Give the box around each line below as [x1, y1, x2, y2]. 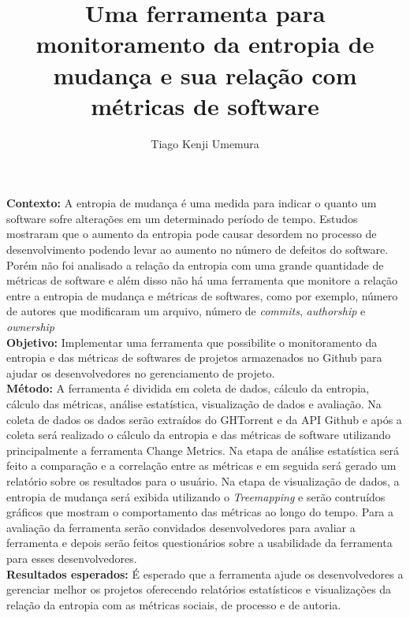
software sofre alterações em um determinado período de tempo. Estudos [6, 210, 358, 226]
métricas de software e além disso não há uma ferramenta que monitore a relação [6, 272, 397, 289]
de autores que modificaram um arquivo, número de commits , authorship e [6, 303, 366, 319]
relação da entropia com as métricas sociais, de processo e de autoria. [6, 596, 341, 612]
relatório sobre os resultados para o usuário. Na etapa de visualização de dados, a [6, 472, 400, 489]
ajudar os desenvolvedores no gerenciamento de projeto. [6, 364, 275, 381]
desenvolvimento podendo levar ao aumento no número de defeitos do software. [6, 241, 389, 258]
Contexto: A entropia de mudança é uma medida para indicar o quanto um [6, 195, 377, 211]
